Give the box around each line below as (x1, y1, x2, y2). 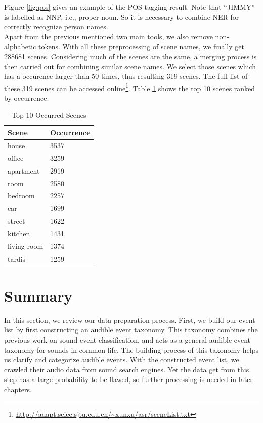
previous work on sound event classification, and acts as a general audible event (4, 334, 251, 345)
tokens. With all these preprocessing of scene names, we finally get (38, 41, 244, 52)
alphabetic (4, 41, 36, 52)
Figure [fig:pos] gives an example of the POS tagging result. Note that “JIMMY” (4, 2, 255, 12)
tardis (8, 253, 26, 264)
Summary (4, 285, 73, 306)
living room (8, 240, 43, 251)
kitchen (8, 228, 30, 238)
